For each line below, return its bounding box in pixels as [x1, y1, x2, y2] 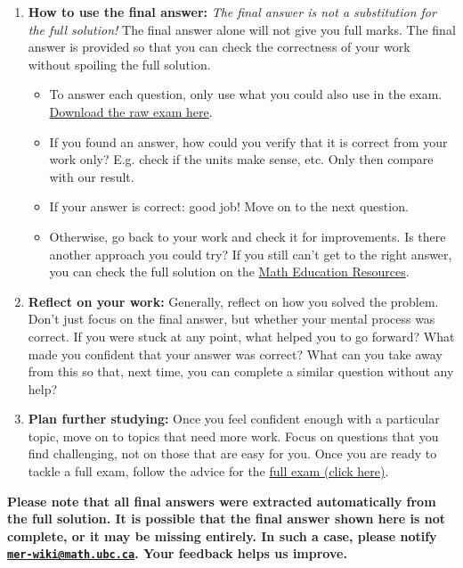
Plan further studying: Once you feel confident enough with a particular [28, 409, 440, 428]
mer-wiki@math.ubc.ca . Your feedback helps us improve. [7, 544, 347, 563]
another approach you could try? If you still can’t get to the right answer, [49, 244, 452, 263]
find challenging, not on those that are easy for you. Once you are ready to [28, 444, 437, 463]
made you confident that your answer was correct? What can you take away [28, 344, 443, 363]
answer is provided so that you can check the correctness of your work [28, 37, 410, 56]
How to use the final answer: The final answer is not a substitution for [28, 3, 436, 21]
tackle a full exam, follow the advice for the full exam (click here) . [28, 462, 389, 481]
